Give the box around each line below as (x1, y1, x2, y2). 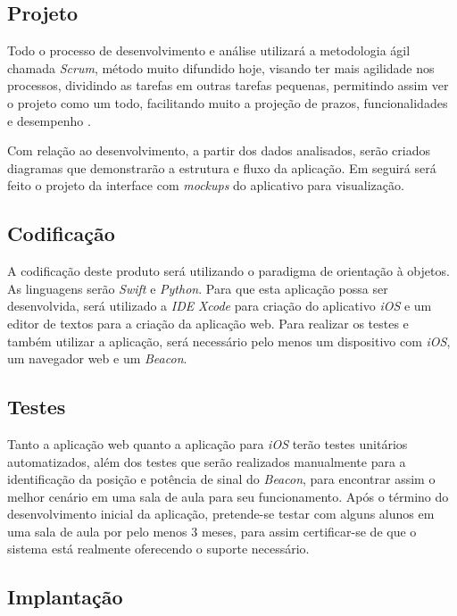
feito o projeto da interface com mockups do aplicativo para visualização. (7, 176, 404, 195)
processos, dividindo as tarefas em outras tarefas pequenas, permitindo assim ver (7, 76, 449, 95)
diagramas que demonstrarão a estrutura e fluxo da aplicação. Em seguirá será (7, 158, 436, 177)
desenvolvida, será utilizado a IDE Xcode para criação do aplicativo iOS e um (7, 296, 432, 315)
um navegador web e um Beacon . (7, 349, 187, 368)
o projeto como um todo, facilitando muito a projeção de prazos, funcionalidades (7, 93, 448, 112)
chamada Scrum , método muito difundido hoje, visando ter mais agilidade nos (7, 58, 435, 77)
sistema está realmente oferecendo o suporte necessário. (7, 539, 310, 558)
